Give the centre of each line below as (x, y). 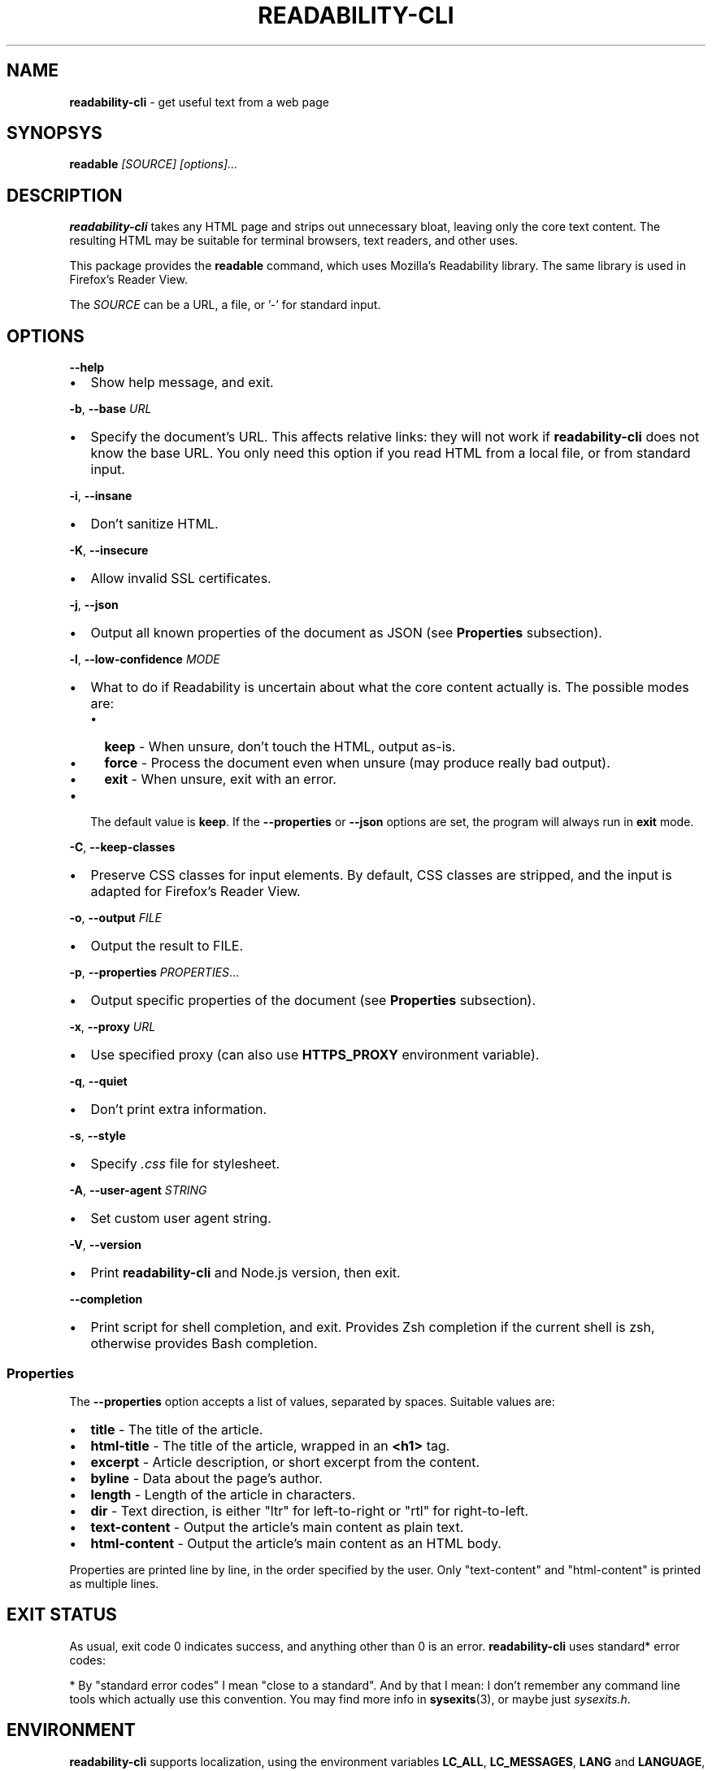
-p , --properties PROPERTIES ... (154, 973)
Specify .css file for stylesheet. (185, 1164)
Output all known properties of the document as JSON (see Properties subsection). (346, 633)
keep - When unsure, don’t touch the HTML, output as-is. (280, 747)
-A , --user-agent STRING (138, 1190)
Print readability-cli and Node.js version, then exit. (245, 1273)
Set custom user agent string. (181, 1218)
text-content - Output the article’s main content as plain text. (277, 1527)
